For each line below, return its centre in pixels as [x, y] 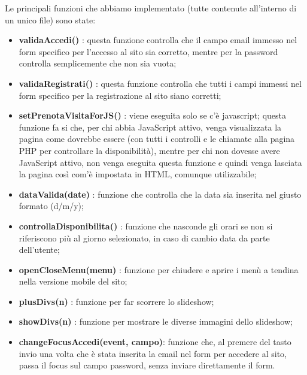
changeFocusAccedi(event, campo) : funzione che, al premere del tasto [155, 342]
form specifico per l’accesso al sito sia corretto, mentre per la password [148, 51]
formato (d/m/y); [51, 206]
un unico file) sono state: [50, 19]
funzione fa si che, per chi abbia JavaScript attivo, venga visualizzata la [150, 127]
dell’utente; [39, 250]
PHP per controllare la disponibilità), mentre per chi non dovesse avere [149, 150]
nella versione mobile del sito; [73, 281]
